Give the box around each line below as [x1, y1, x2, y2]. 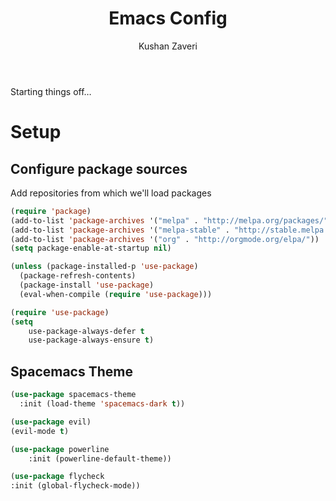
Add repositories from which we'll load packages [10, 187, 212, 199]
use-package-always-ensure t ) [28, 335, 155, 346]
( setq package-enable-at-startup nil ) [10, 243, 172, 254]
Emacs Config [108, 7, 228, 30]
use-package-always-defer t [28, 326, 145, 336]
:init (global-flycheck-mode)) [10, 481, 141, 491]
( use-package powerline [10, 444, 110, 454]
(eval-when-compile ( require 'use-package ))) [19, 289, 213, 299]
